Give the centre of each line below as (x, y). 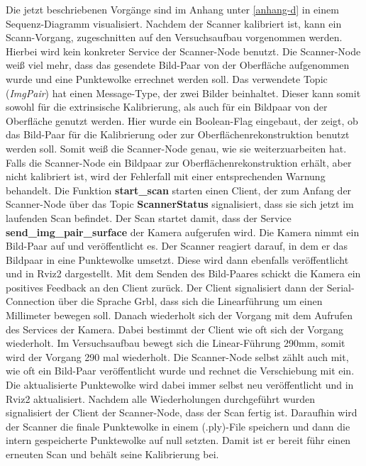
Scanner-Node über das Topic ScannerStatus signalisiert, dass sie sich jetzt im (180, 204)
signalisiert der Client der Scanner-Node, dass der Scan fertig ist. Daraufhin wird (182, 412)
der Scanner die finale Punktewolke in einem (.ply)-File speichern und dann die (178, 426)
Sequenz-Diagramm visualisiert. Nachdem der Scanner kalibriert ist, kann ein (174, 23)
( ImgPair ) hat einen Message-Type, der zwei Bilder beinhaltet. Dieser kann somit (183, 93)
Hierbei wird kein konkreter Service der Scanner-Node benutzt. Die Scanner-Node (183, 51)
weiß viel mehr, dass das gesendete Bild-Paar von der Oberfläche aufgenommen (178, 65)
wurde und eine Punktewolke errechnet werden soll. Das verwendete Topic (167, 78)
